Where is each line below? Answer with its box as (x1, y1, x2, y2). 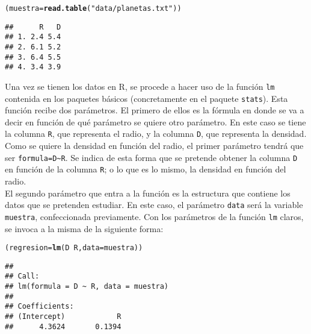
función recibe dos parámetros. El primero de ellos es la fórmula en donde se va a (5, 104, 304, 116)
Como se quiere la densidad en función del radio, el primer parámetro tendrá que (5, 139, 304, 152)
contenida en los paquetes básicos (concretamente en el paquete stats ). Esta (5, 92, 288, 104)
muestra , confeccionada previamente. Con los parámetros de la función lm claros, (5, 210, 304, 222)
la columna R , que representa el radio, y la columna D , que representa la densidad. (5, 127, 307, 140)
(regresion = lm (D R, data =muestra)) (5, 244, 143, 253)
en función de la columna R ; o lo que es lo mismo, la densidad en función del (5, 163, 286, 175)
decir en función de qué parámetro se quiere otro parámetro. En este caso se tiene (5, 115, 306, 128)
